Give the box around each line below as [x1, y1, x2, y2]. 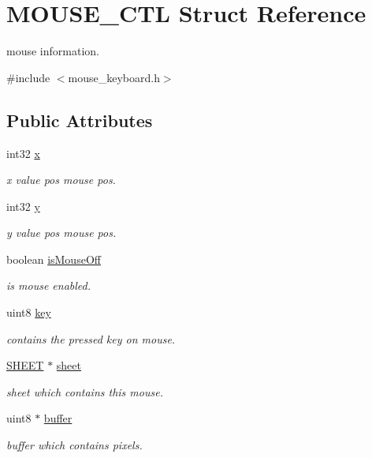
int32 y [6, 197, 40, 214]
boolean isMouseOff [6, 250, 101, 267]
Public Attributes [6, 107, 153, 132]
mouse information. [6, 43, 99, 59]
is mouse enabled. [6, 277, 91, 294]
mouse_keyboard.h [68, 69, 160, 85]
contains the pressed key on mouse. [6, 330, 176, 347]
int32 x [6, 145, 40, 161]
